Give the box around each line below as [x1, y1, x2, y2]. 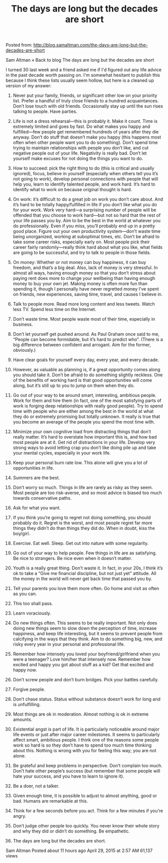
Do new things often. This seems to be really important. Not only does [12, 620, 157, 626]
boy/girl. [12, 530, 30, 537]
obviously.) [12, 347, 36, 353]
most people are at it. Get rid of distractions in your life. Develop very [12, 440, 155, 446]
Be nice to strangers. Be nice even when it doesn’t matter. [12, 555, 132, 561]
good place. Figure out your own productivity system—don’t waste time [12, 228, 161, 234]
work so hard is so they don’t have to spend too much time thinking [12, 742, 152, 748]
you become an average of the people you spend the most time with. [12, 419, 155, 425]
